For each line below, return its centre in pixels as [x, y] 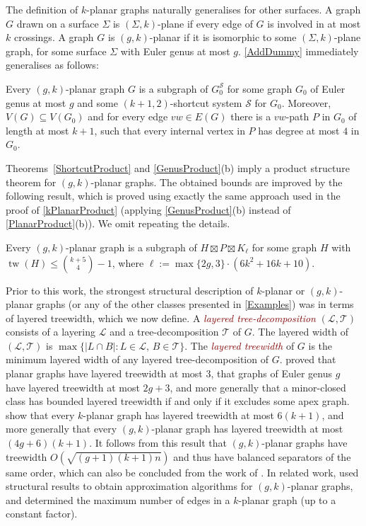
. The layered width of [300, 332]
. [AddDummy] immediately [298, 51]
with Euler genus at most [175, 51]
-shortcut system [206, 102]
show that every [40, 414]
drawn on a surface [58, 23]
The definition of [42, 9]
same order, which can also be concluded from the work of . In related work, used [182, 472]
